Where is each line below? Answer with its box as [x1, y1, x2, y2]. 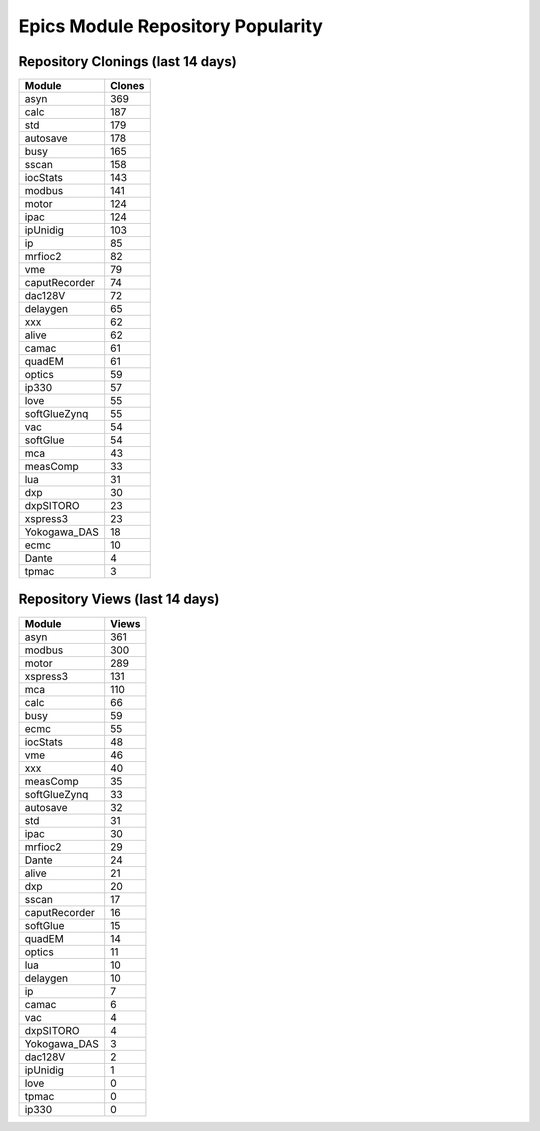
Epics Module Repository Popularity [18, 15, 324, 37]
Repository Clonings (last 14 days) [18, 53, 237, 70]
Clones [110, 79, 145, 93]
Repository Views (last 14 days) [18, 591, 220, 608]
